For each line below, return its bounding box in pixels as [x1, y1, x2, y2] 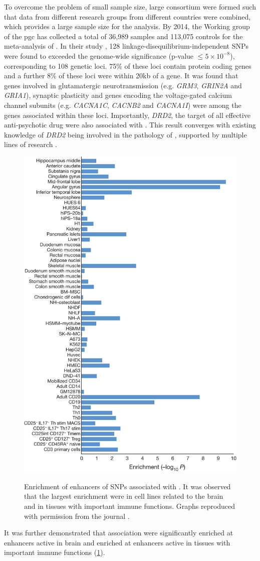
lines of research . [4, 139, 58, 150]
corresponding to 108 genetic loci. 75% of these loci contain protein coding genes [4, 60, 251, 71]
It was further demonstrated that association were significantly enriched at [4, 527, 233, 538]
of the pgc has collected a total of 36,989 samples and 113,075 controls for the [4, 31, 243, 41]
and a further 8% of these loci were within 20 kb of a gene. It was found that [4, 70, 238, 81]
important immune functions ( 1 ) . [4, 547, 105, 557]
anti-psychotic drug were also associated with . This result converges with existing [4, 119, 256, 130]
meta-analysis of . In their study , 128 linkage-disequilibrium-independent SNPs [4, 41, 249, 51]
